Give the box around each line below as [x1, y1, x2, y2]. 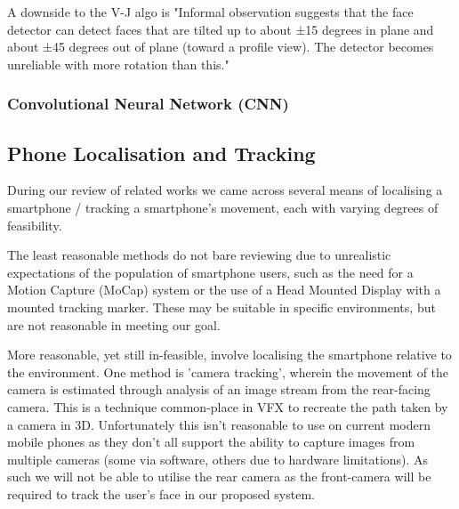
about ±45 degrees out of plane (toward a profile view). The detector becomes [7, 37, 434, 56]
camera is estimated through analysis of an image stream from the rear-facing [7, 380, 431, 399]
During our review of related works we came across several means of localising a [7, 181, 443, 199]
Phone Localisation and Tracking [7, 139, 316, 166]
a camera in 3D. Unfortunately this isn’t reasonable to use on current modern [7, 415, 431, 433]
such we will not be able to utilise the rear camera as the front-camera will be [7, 467, 431, 486]
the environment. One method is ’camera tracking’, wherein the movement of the [7, 362, 449, 381]
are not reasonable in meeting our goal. [7, 315, 221, 334]
